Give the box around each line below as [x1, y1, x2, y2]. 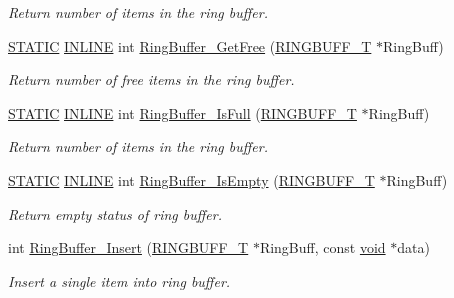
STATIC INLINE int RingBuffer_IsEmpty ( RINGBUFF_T [8, 169, 375, 190]
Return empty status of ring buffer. [8, 203, 223, 224]
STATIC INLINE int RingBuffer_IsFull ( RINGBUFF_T [8, 102, 357, 123]
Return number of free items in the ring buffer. [8, 69, 295, 90]
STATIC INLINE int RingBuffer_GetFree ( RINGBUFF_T [8, 35, 372, 56]
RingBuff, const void [259, 237, 386, 258]
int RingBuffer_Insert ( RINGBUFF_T [8, 237, 249, 258]
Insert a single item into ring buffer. [8, 270, 231, 291]
